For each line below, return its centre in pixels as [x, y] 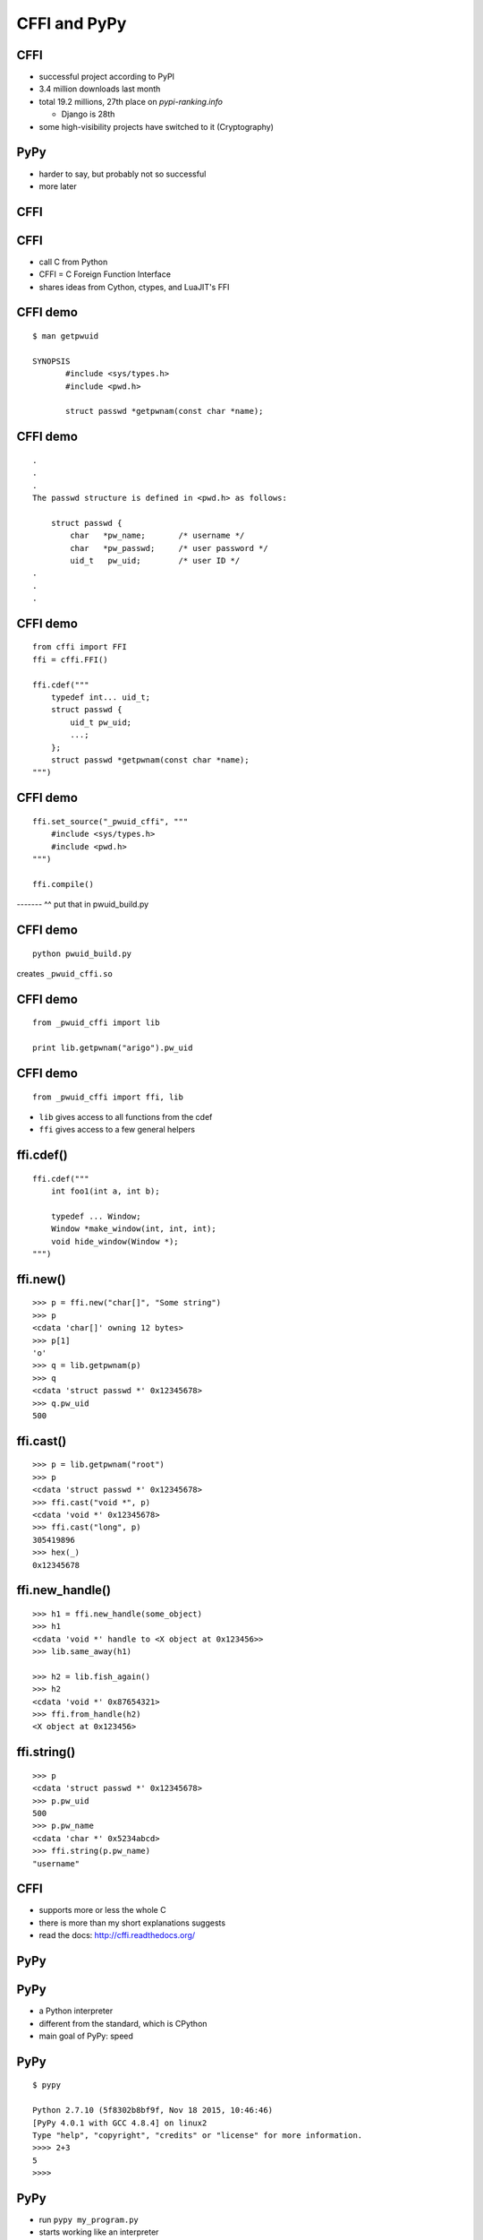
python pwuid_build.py [82, 953]
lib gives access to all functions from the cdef [126, 1116]
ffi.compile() [63, 884]
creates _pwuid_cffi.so [65, 973]
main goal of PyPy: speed [86, 2036]
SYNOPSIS [51, 361]
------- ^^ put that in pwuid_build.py [83, 904]
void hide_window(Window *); [114, 1241]
